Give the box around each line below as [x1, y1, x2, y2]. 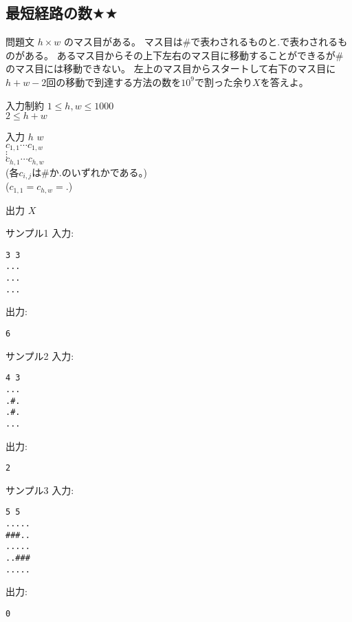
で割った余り [195, 74, 253, 89]
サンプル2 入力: [5, 348, 74, 363]
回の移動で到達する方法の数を [46, 74, 181, 89]
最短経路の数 [5, 2, 92, 23]
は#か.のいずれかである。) [32, 164, 147, 179]
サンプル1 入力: [5, 226, 74, 240]
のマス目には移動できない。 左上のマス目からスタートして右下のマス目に [5, 61, 336, 76]
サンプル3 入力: [5, 482, 74, 497]
